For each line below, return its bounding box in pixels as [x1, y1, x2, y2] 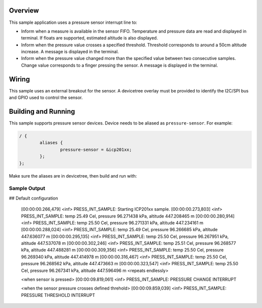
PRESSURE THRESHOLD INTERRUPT [21, 292, 96, 298]
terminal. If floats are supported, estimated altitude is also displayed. [21, 35, 158, 41]
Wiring [9, 75, 30, 83]
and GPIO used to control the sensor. [9, 95, 83, 101]
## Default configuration [9, 195, 58, 201]
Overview [9, 6, 39, 15]
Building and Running [9, 107, 75, 115]
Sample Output [9, 185, 46, 192]
